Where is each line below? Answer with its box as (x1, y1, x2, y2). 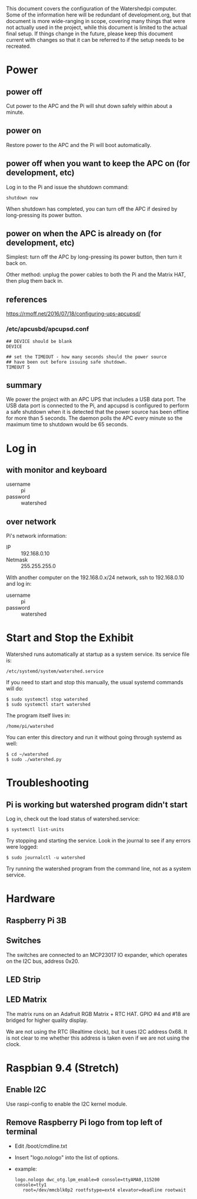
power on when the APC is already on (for (6, 228, 162, 239)
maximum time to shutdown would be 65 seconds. (6, 421, 128, 428)
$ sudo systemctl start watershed (6, 702, 91, 708)
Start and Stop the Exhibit (6, 631, 134, 645)
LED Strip (6, 974, 41, 985)
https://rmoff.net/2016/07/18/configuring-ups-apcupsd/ (6, 310, 141, 318)
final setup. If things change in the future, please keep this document (6, 30, 173, 37)
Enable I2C (6, 1084, 47, 1095)
